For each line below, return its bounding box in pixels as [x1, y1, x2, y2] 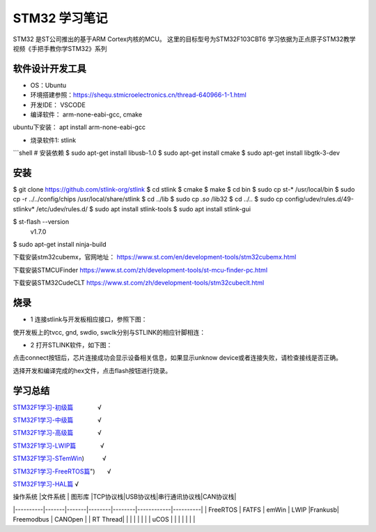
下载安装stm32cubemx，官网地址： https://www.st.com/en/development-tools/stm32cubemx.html [13, 253, 297, 261]
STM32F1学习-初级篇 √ [13, 403, 102, 411]
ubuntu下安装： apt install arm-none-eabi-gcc [13, 123, 146, 132]
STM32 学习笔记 [13, 10, 108, 26]
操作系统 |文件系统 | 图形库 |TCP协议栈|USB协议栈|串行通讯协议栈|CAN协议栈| [13, 492, 237, 501]
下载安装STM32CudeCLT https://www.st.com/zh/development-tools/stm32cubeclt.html [13, 279, 265, 287]
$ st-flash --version [13, 218, 70, 226]
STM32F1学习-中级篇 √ [13, 416, 102, 424]
